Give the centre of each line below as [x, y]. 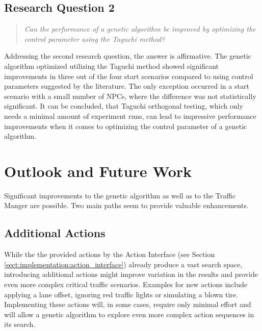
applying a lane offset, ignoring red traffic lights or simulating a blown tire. [121, 294]
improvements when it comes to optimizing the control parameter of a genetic [126, 126]
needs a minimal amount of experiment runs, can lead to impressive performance [130, 116]
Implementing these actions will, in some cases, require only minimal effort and [128, 304]
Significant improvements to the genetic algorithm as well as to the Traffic [120, 195]
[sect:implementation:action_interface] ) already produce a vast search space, [123, 264]
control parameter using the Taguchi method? [95, 39]
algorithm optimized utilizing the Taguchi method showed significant [111, 66]
